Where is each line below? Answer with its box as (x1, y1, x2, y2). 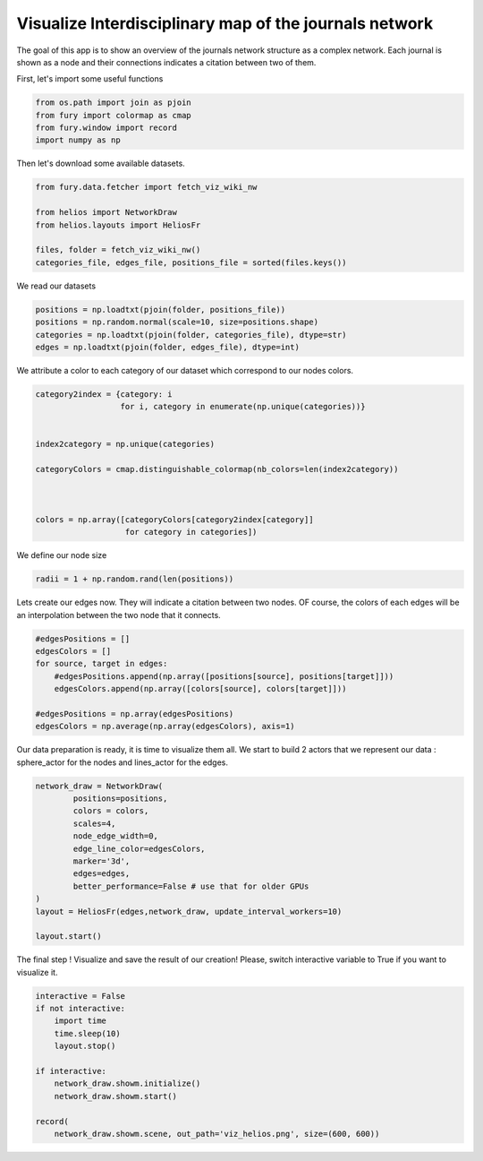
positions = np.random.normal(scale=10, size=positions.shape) (35, 317, 319, 327)
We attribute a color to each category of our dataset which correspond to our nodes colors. (16, 365, 353, 375)
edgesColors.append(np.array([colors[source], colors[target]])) (54, 684, 347, 694)
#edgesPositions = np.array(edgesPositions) (35, 709, 234, 718)
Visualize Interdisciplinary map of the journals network (16, 13, 434, 33)
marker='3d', (72, 856, 131, 866)
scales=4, (72, 818, 116, 829)
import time (54, 1016, 107, 1026)
